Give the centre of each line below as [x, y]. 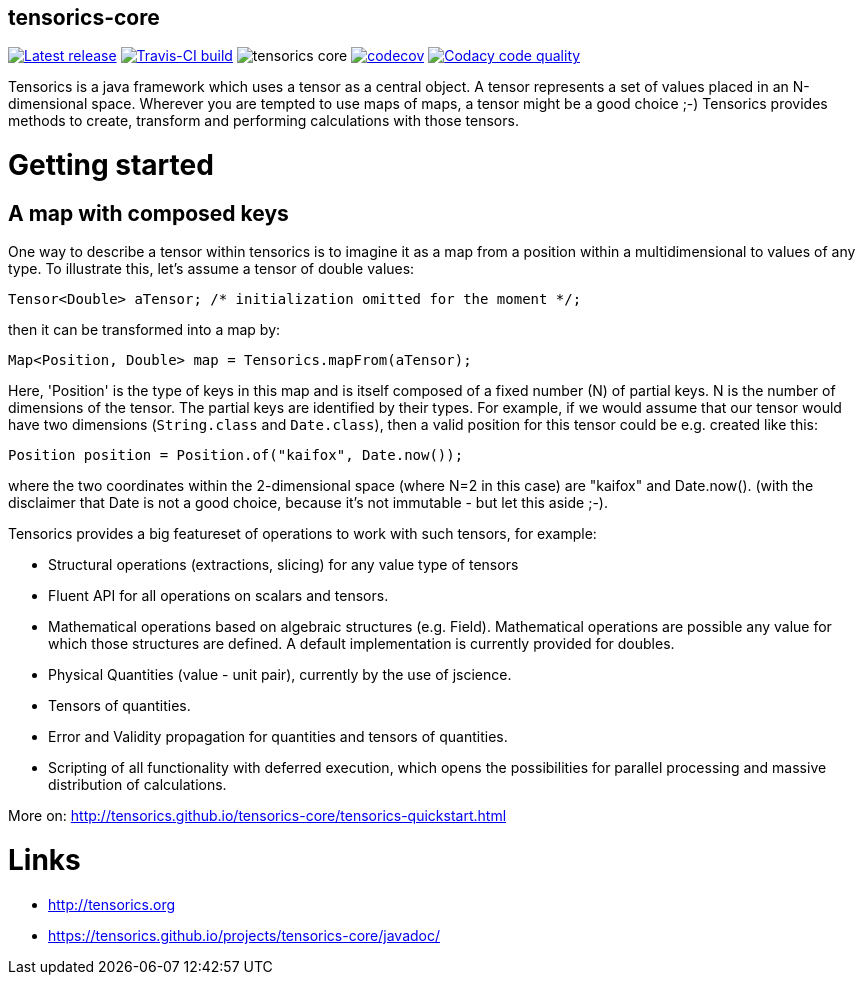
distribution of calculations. [137, 785]
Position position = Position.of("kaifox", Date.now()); [236, 455]
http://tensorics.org [112, 904]
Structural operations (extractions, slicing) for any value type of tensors [283, 565]
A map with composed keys [148, 213]
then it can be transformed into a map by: [144, 330]
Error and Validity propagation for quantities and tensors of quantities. [278, 737]
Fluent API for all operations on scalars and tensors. [218, 596]
